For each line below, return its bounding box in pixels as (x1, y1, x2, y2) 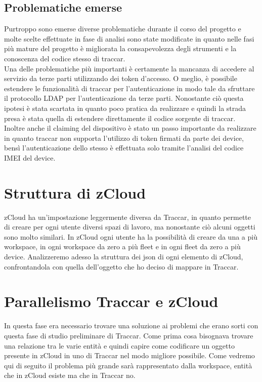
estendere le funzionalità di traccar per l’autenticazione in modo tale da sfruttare (4, 83, 255, 93)
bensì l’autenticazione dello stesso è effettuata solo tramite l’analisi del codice (4, 142, 244, 153)
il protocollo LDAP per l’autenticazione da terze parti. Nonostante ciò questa (4, 93, 244, 103)
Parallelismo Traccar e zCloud (4, 291, 219, 312)
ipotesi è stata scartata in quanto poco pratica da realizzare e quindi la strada (4, 102, 246, 113)
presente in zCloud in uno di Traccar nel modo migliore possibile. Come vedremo (4, 350, 255, 361)
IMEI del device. (4, 152, 56, 163)
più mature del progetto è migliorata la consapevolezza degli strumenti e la (4, 43, 237, 54)
